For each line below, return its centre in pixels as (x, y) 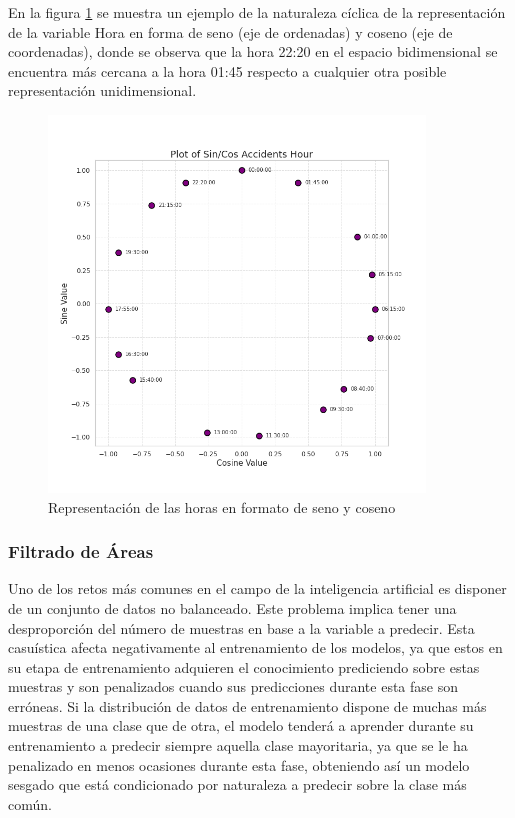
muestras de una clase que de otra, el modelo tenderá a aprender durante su (241, 725)
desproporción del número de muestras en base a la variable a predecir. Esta (241, 627)
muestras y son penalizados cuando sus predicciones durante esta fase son (233, 686)
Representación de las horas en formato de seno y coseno (222, 506)
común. (30, 803)
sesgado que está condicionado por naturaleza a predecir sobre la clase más (237, 784)
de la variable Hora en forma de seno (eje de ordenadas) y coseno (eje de (230, 31)
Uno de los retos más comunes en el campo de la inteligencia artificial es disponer (257, 588)
